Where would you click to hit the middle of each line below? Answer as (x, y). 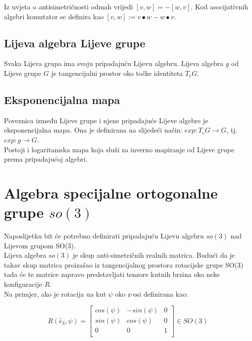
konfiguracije (23, 284)
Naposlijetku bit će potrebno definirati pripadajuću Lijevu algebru (104, 236)
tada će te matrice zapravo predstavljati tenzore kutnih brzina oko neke (112, 274)
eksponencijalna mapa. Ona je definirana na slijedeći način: (93, 130)
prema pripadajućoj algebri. (46, 159)
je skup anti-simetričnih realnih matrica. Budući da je (154, 255)
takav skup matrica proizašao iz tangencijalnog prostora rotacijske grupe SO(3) (124, 264)
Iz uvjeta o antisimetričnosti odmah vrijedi (68, 6)
